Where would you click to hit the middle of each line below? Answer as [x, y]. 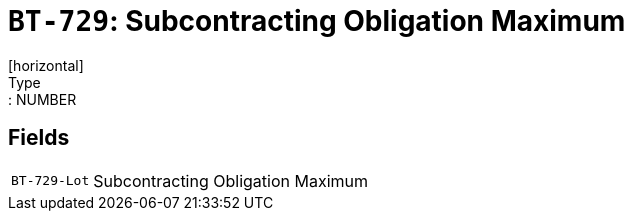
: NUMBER [42, 99]
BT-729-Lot [50, 181]
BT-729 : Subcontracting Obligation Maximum [317, 21]
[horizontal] [46, 65]
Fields [39, 138]
